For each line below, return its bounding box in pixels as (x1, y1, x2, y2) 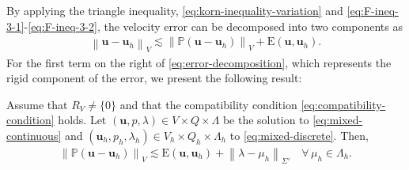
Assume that (6, 96, 68, 112)
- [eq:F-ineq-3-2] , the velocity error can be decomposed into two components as (24, 17, 403, 34)
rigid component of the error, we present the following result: (6, 70, 302, 86)
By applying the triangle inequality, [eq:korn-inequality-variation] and (6, 2, 343, 18)
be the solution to (222, 111, 309, 128)
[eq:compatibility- (301, 96, 386, 112)
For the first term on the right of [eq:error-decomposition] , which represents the (6, 54, 392, 70)
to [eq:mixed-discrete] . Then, (229, 127, 369, 143)
